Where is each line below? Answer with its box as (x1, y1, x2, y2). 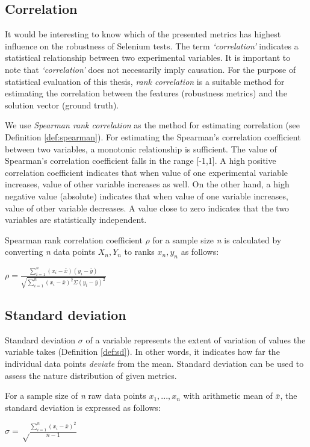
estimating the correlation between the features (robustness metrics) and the (5, 87, 287, 99)
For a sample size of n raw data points (5, 389, 146, 402)
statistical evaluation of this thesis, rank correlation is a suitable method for (5, 75, 285, 87)
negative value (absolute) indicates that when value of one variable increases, (5, 189, 288, 202)
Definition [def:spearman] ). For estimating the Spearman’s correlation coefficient (5, 130, 301, 143)
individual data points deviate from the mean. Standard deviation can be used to (5, 357, 304, 370)
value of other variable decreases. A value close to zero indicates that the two (5, 201, 290, 214)
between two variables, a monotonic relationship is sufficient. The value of (5, 142, 277, 155)
